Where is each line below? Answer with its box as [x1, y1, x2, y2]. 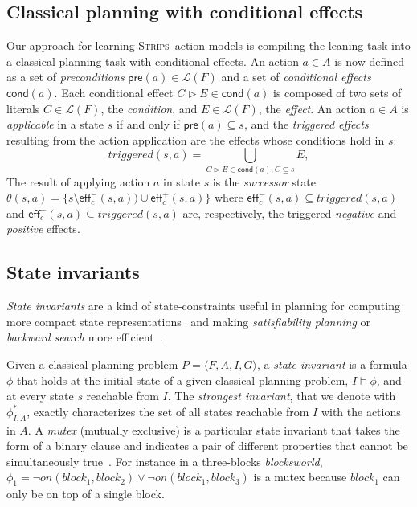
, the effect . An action [258, 100, 366, 117]
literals [6, 100, 40, 117]
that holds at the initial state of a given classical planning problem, [17, 371, 349, 388]
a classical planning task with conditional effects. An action [6, 52, 299, 69]
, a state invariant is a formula [257, 356, 407, 373]
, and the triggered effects [243, 116, 369, 133]
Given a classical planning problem [6, 356, 178, 373]
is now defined [334, 52, 405, 69]
